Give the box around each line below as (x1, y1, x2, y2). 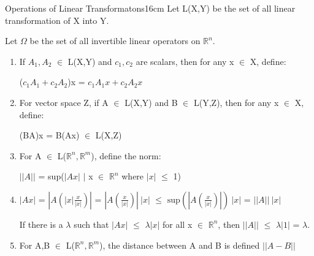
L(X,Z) (95, 129, 122, 141)
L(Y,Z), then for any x (193, 96, 279, 108)
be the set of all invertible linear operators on (29, 34, 201, 47)
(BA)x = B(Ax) (19, 129, 80, 141)
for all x (163, 217, 193, 230)
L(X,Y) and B (124, 96, 178, 108)
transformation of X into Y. (5, 13, 109, 26)
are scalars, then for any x (136, 55, 234, 67)
